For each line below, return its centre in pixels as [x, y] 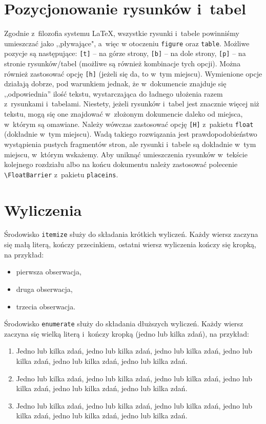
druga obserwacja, [44, 289]
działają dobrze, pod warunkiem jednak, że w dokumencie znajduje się [115, 84]
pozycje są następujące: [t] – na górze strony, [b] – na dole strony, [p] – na [125, 53]
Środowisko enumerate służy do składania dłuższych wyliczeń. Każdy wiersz [124, 324]
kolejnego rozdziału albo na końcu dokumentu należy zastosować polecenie [121, 164]
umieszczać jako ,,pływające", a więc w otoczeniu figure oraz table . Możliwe [127, 43]
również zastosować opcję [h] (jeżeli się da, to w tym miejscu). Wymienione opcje [133, 73]
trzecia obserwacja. [46, 306]
